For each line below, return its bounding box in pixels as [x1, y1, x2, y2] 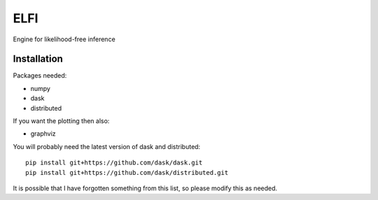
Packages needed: [13, 71, 67, 80]
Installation [13, 53, 63, 65]
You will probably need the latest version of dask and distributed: [13, 142, 201, 150]
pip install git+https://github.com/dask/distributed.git [25, 169, 229, 176]
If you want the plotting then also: [13, 117, 110, 125]
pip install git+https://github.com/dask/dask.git [25, 159, 203, 167]
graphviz [30, 129, 56, 138]
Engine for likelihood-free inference [13, 35, 115, 43]
